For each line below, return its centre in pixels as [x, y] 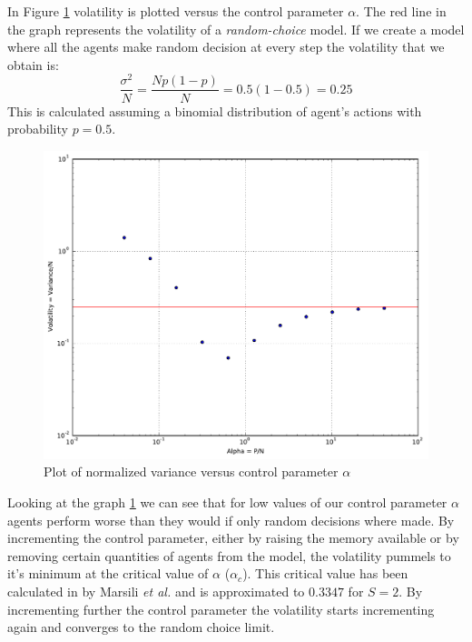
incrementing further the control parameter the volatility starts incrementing [221, 609]
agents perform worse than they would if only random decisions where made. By [231, 520]
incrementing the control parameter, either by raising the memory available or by [233, 538]
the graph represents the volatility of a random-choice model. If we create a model [236, 29]
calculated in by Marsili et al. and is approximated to [156, 591]
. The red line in [401, 11]
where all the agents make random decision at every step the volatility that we [226, 47]
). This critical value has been [325, 573]
